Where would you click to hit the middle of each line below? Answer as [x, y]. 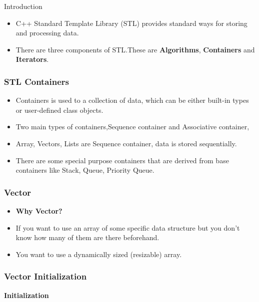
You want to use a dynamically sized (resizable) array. [99, 254]
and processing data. [47, 33]
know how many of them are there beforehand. [87, 237]
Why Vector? [39, 210]
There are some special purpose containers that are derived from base [122, 160]
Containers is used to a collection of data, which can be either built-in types [132, 100]
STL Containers [36, 81]
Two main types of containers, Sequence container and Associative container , [132, 127]
